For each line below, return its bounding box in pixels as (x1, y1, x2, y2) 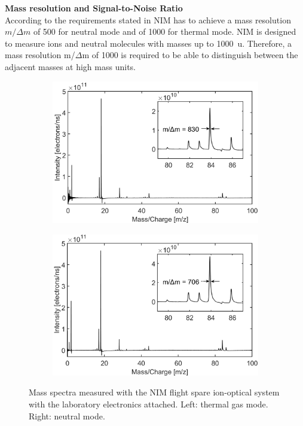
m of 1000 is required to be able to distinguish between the (82, 49, 298, 61)
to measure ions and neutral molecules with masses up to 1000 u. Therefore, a (5, 37, 292, 49)
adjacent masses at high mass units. (5, 60, 136, 72)
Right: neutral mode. (29, 409, 105, 422)
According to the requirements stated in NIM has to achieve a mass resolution (5, 13, 291, 26)
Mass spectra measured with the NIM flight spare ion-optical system (29, 386, 280, 398)
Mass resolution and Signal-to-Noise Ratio (5, 2, 183, 14)
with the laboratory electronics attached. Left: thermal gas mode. (29, 398, 268, 410)
